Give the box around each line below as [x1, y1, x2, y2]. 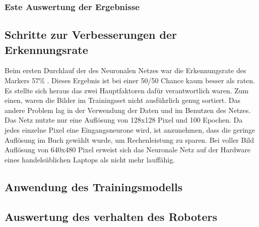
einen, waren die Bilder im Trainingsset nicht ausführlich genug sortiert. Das [5, 95, 241, 105]
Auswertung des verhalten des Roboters [5, 208, 217, 224]
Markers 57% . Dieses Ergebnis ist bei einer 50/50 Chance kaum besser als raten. [5, 75, 255, 86]
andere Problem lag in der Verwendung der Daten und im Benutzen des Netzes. [5, 104, 251, 115]
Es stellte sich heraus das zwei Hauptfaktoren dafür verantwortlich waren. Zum [5, 85, 249, 95]
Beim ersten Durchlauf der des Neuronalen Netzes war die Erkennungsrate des [5, 65, 246, 76]
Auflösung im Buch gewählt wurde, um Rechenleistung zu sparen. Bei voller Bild [5, 134, 254, 145]
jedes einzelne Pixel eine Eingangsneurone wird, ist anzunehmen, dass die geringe [5, 125, 255, 135]
